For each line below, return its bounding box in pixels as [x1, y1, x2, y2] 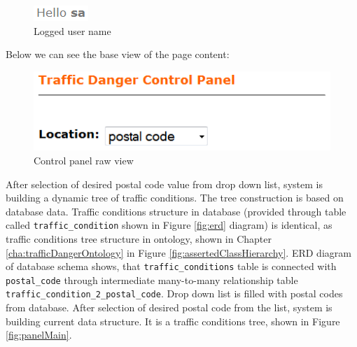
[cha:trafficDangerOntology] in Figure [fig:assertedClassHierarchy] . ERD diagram [6, 245, 351, 260]
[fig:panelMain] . [6, 327, 72, 342]
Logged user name [34, 23, 111, 38]
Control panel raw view [34, 153, 134, 167]
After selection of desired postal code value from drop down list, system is [6, 176, 323, 191]
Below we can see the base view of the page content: [6, 47, 230, 62]
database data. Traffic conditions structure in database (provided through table [6, 204, 346, 218]
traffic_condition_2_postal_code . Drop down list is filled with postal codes [6, 286, 343, 301]
